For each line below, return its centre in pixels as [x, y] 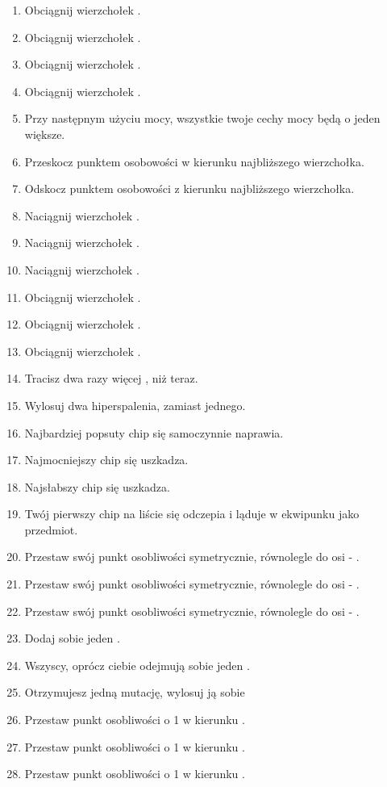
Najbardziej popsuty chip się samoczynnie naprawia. [154, 432]
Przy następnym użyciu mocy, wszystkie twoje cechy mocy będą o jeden [202, 118]
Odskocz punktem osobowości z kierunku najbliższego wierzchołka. [189, 188]
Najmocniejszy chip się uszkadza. [106, 460]
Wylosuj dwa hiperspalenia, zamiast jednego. [135, 405]
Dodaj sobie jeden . [72, 638]
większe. [45, 134]
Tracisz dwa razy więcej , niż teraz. [111, 378]
